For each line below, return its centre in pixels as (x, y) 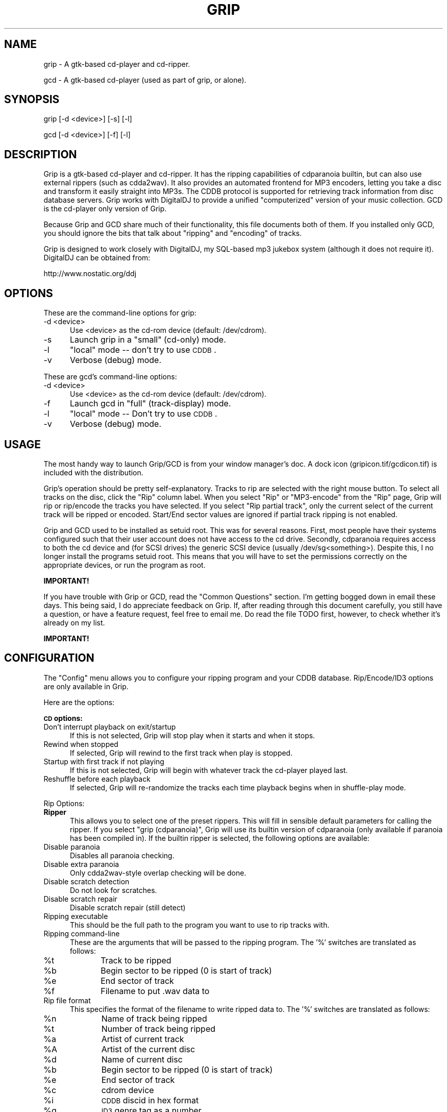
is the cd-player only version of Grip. (105, 209)
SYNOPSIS (32, 100)
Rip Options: (64, 803)
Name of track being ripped (154, 1018)
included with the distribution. (93, 472)
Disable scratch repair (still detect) (128, 907)
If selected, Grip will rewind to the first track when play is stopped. (181, 753)
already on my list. (74, 622)
